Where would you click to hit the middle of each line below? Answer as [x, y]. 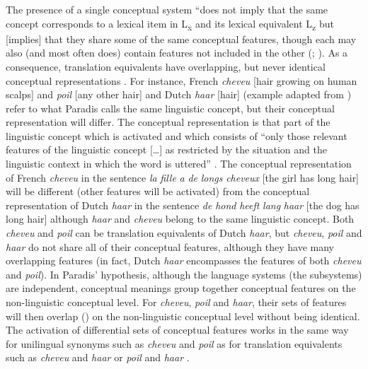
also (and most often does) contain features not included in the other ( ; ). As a [177, 53]
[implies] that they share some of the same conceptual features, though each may [181, 39]
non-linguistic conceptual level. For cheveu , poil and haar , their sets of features [176, 302]
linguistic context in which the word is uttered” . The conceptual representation [179, 164]
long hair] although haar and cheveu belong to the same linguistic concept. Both [180, 219]
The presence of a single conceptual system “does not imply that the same [167, 9]
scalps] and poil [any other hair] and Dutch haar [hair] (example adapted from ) [179, 94]
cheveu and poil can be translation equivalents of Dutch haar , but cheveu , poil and [184, 233]
